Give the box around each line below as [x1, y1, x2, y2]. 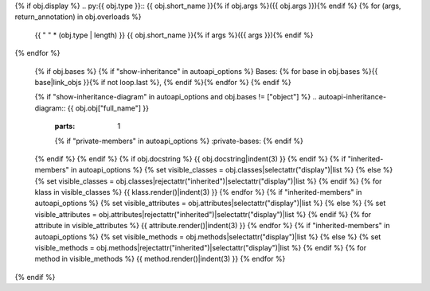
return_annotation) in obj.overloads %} [14, 12, 142, 21]
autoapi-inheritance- [319, 92, 386, 102]
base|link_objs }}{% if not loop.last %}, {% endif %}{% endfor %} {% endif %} [34, 77, 291, 87]
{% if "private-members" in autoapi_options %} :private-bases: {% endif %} [54, 136, 304, 145]
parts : [54, 122, 76, 131]
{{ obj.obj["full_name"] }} [67, 103, 150, 113]
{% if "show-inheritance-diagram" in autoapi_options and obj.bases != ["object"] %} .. [34, 92, 318, 102]
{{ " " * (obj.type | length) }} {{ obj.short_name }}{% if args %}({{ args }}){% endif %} [34, 30, 314, 40]
